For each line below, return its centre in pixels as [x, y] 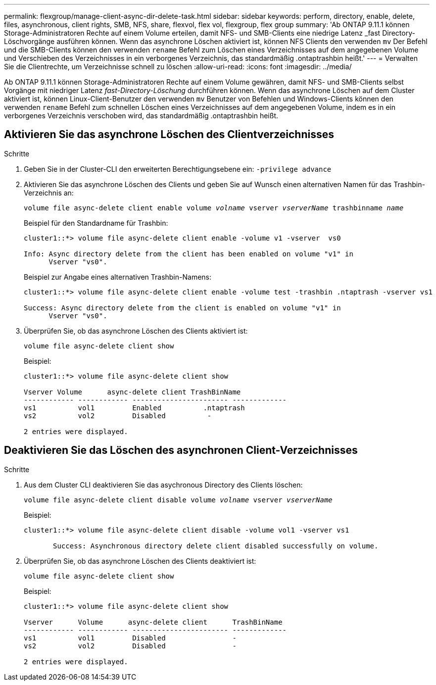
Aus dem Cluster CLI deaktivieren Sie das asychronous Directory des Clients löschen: [163, 485]
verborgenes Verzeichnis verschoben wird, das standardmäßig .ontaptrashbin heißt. [141, 116]
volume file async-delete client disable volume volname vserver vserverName [178, 500]
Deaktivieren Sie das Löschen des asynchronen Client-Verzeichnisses [181, 450]
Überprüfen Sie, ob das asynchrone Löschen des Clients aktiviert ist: [136, 331]
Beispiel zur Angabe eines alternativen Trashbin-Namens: [118, 277]
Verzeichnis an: [49, 193]
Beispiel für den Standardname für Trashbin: [96, 223]
